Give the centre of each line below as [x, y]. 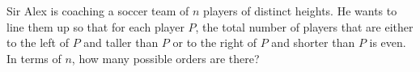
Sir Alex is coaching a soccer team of [98, 11]
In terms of [34, 58]
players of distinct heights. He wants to [300, 11]
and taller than [121, 42]
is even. [388, 42]
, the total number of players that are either [304, 26]
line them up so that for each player [95, 26]
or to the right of [215, 42]
